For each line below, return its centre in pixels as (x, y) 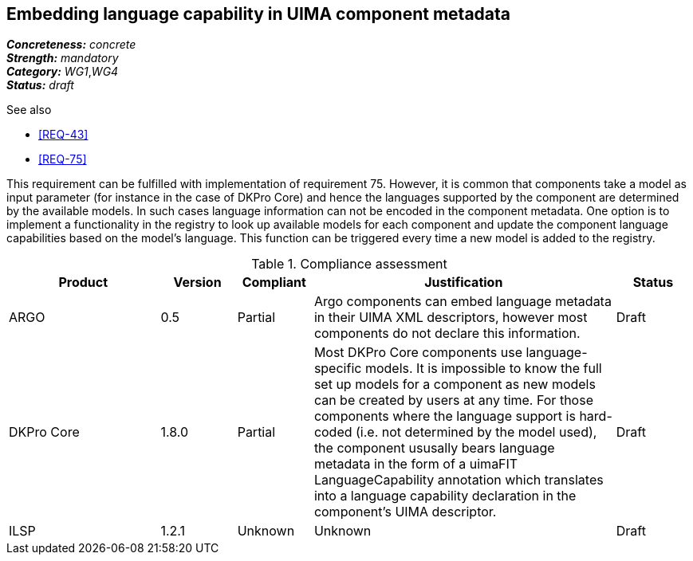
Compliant (274, 282)
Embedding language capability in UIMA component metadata (258, 14)
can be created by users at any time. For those (453, 400)
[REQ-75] (63, 159)
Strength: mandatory (63, 58)
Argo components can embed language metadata (463, 302)
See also (29, 110)
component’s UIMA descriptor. (405, 512)
